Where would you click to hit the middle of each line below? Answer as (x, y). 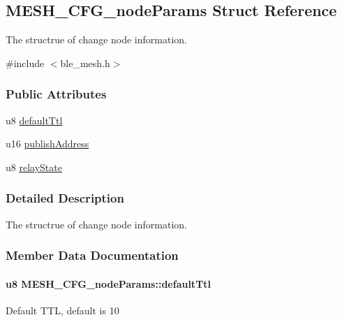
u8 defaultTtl (34, 120)
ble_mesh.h (85, 63)
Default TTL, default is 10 (62, 310)
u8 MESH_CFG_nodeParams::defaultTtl (109, 283)
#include (25, 63)
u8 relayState (34, 167)
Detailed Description (65, 198)
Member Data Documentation (92, 255)
